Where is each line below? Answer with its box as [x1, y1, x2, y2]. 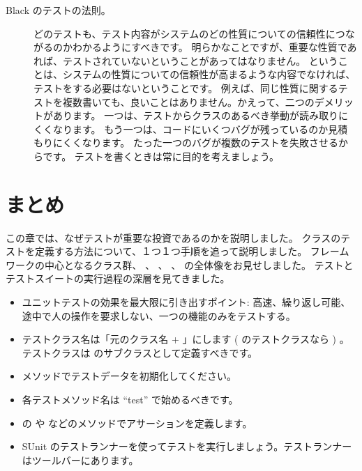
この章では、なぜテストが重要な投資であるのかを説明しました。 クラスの [6, 230, 341, 245]
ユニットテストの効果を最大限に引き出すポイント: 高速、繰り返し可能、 [22, 295, 351, 309]
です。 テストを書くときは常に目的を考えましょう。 [43, 148, 280, 163]
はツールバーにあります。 [22, 452, 139, 467]
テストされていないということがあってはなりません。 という [62, 53, 338, 68]
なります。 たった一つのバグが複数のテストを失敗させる [82, 135, 338, 150]
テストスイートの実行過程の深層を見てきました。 [6, 271, 230, 286]
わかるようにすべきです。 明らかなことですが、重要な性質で [72, 40, 347, 54]
